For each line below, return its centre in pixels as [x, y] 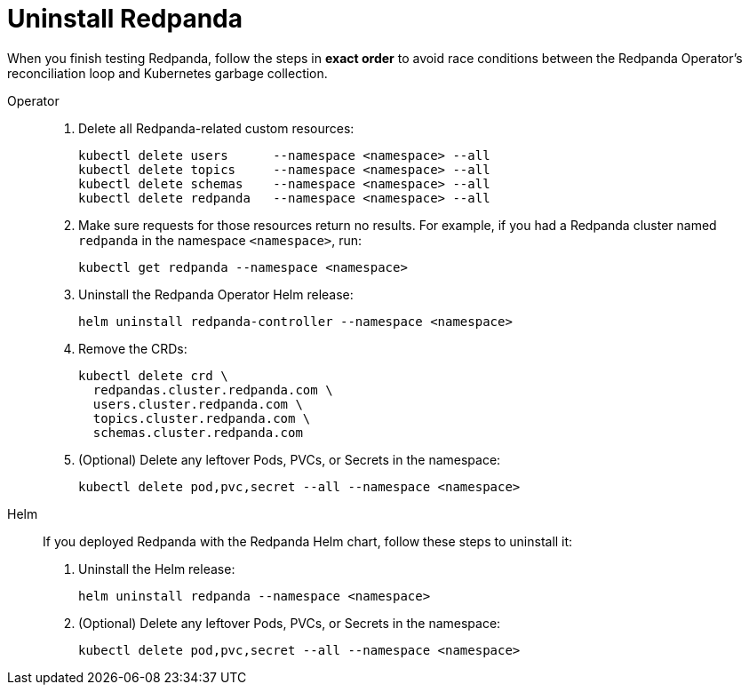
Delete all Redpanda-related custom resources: [216, 128]
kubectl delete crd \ [153, 375]
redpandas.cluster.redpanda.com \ [213, 390]
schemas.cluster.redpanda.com [198, 432]
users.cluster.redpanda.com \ [198, 404]
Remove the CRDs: [133, 348]
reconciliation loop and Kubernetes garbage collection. [167, 73]
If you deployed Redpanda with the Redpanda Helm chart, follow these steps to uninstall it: [308, 541]
